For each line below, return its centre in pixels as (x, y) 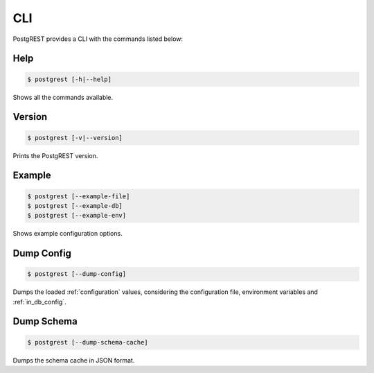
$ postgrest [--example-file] (79, 196)
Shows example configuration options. (68, 234)
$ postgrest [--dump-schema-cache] (88, 342)
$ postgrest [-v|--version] (75, 138)
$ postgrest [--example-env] (77, 216)
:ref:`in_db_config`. (39, 302)
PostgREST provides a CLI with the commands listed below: (98, 39)
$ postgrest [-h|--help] (70, 79)
